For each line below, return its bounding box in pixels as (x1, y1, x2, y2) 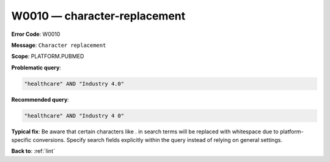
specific (11, 136, 32, 144)
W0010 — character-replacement (11, 9, 186, 23)
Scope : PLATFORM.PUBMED (11, 52, 84, 60)
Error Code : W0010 (11, 30, 61, 38)
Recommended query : (11, 96, 70, 103)
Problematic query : (11, 64, 61, 71)
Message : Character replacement (11, 41, 106, 49)
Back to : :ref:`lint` (11, 147, 55, 155)
